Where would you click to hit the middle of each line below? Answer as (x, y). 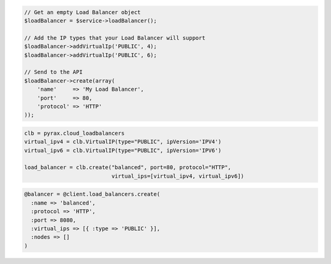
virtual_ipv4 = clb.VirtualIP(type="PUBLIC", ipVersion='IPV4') (123, 142)
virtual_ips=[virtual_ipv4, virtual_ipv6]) (178, 176)
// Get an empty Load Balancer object (82, 12)
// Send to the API (53, 72)
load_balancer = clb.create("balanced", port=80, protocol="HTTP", (128, 168)
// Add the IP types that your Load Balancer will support (115, 38)
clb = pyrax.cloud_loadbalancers (74, 133)
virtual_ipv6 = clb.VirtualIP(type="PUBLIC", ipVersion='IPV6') (123, 150)
